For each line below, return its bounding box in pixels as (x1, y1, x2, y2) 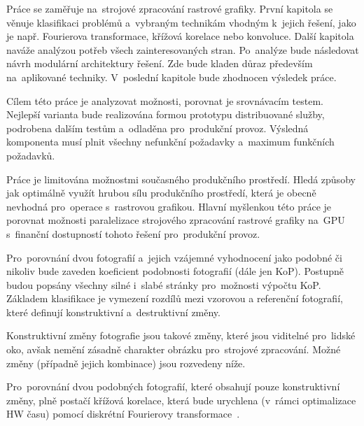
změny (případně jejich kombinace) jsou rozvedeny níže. (6, 355, 246, 370)
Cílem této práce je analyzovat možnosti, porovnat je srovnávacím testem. (6, 93, 323, 108)
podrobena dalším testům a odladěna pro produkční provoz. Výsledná (6, 120, 309, 135)
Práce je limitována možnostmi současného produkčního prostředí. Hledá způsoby (6, 171, 356, 186)
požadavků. (6, 148, 55, 162)
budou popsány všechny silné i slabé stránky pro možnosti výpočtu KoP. (6, 277, 321, 292)
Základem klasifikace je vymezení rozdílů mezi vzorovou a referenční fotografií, (6, 291, 343, 306)
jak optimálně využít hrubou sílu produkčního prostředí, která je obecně (6, 185, 316, 200)
